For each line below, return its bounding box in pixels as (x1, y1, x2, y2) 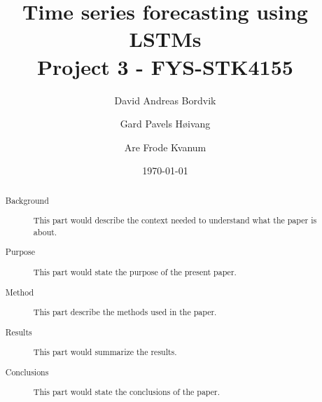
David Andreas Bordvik (114, 92, 216, 107)
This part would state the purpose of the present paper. (33, 265, 237, 277)
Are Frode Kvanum (124, 139, 206, 154)
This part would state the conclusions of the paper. (33, 386, 220, 398)
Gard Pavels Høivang (120, 116, 211, 131)
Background (5, 194, 49, 206)
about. (33, 226, 57, 237)
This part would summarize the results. (33, 346, 177, 358)
